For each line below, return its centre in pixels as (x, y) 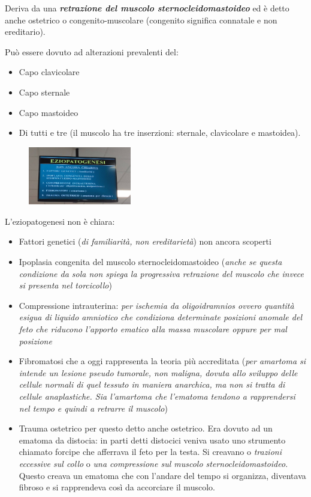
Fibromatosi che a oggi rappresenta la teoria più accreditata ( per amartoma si (162, 361)
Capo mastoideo (49, 112)
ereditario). (25, 32)
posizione (35, 340)
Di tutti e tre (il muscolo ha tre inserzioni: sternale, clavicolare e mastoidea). (160, 133)
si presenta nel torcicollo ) (65, 285)
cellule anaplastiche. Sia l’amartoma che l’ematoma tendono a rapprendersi (157, 396)
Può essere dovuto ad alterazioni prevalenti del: (92, 51)
